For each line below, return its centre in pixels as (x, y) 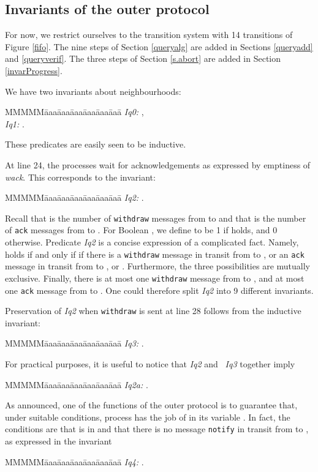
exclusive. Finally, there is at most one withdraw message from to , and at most (155, 278)
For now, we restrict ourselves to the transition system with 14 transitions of (149, 35)
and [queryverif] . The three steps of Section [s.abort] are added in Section (143, 58)
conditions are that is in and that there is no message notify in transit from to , (157, 429)
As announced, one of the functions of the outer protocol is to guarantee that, (151, 405)
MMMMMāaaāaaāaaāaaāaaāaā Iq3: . (74, 343)
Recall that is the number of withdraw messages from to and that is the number (156, 218)
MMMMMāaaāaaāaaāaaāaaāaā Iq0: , (74, 112)
